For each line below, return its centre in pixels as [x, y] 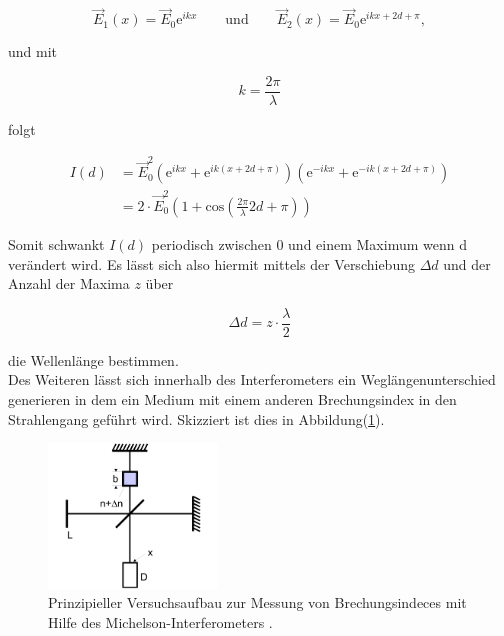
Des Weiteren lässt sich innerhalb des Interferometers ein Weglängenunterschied [252, 379]
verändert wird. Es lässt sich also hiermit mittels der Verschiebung [211, 263]
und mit [33, 51]
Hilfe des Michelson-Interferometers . [160, 621]
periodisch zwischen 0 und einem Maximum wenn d [309, 243]
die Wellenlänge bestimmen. [93, 359]
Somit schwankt [56, 243]
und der [467, 263]
